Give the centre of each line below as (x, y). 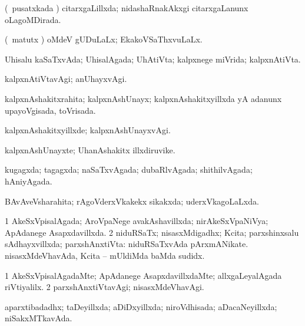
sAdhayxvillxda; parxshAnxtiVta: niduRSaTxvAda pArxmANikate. (127, 244)
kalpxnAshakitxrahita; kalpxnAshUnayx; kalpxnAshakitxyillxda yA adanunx (143, 98)
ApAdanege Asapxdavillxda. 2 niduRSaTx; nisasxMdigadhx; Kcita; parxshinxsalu (152, 232)
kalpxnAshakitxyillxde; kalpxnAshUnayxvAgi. (88, 130)
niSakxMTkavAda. (39, 318)
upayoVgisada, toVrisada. (50, 110)
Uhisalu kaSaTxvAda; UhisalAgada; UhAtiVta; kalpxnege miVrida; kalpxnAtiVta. (153, 59)
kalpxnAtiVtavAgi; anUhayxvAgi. (66, 79)
